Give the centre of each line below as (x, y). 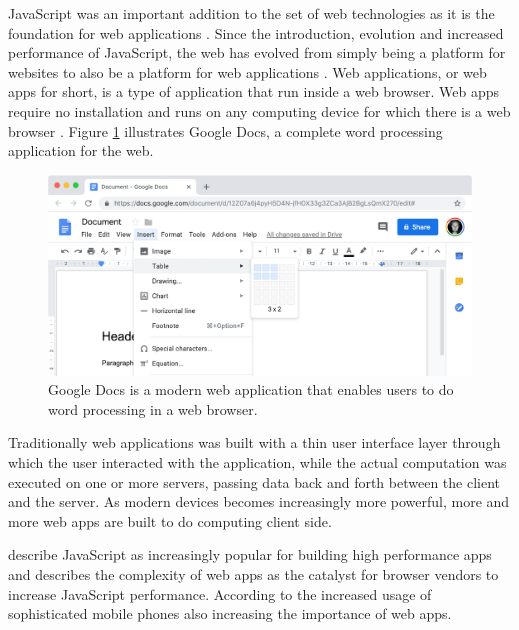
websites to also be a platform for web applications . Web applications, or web (247, 71)
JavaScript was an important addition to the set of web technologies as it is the (251, 13)
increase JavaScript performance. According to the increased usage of (220, 593)
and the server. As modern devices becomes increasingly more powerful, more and (259, 501)
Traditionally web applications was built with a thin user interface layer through (254, 442)
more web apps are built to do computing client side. (170, 520)
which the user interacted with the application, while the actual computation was (257, 461)
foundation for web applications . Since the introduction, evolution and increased (256, 32)
